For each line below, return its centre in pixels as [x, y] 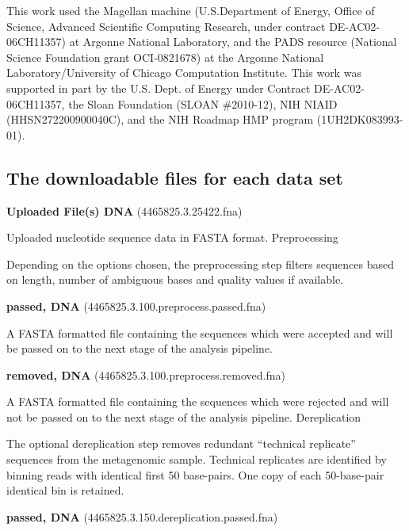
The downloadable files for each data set [175, 177]
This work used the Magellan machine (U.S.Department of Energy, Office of [191, 10]
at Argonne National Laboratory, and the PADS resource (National [233, 42]
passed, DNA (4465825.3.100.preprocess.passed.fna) [136, 306]
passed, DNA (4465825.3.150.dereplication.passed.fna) [142, 516]
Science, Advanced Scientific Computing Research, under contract [166, 26]
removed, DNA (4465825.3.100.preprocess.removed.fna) [146, 374]
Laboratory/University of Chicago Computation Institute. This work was [184, 73]
